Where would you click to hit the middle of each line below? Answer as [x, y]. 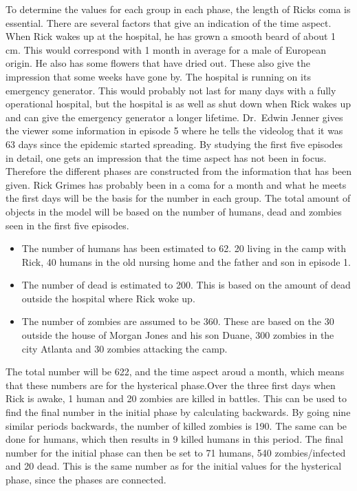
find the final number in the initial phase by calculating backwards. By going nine [178, 412]
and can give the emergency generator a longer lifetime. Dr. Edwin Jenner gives [174, 117]
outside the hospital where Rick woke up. [108, 298]
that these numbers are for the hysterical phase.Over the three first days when [171, 385]
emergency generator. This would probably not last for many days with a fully [171, 90]
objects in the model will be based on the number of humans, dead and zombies [174, 211]
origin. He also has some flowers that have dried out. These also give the [158, 63]
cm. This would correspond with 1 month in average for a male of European [166, 49]
